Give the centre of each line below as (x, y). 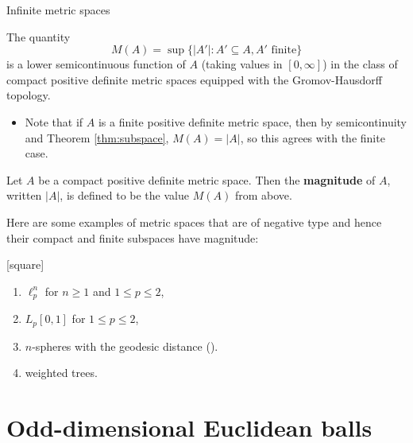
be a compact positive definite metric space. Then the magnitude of (207, 179)
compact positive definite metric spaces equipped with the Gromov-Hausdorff (195, 79)
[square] (25, 264)
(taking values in (242, 64)
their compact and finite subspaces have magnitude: (133, 237)
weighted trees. (61, 373)
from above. (263, 195)
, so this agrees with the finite (313, 137)
